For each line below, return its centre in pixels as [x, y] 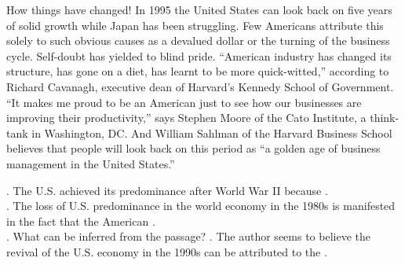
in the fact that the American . [81, 221]
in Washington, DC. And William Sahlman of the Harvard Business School [212, 132]
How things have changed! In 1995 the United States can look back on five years [199, 9]
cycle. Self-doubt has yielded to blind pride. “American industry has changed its [199, 55]
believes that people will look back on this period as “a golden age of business [193, 148]
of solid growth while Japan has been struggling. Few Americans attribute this [195, 25]
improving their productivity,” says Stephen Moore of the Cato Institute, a [186, 118]
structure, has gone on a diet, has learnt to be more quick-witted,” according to [198, 71]
